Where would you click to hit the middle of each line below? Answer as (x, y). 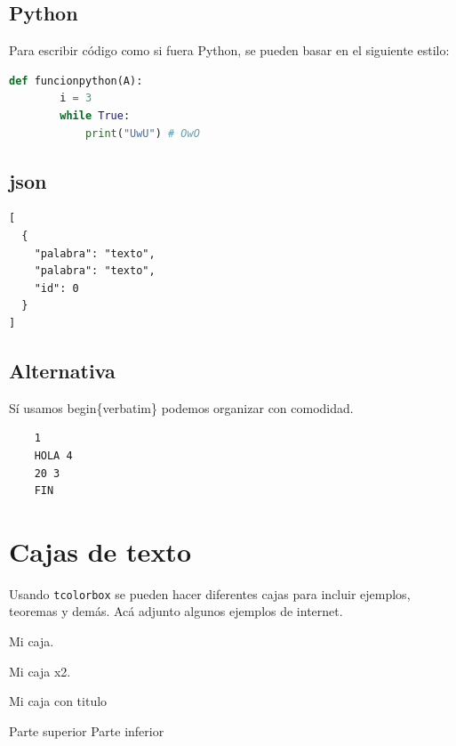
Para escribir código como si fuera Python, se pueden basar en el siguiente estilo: (229, 50)
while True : (95, 115)
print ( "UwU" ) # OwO (142, 133)
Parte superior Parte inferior (87, 730)
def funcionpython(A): (76, 81)
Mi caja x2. (40, 671)
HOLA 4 (53, 455)
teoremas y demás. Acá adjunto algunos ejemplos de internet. (176, 611)
